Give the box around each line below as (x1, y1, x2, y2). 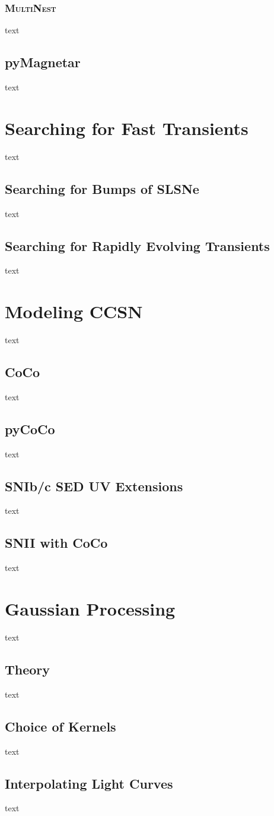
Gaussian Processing (5, 597, 176, 621)
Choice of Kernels (5, 717, 116, 735)
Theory (5, 660, 50, 678)
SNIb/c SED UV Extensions (5, 476, 183, 495)
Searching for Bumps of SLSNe (5, 179, 199, 197)
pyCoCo (5, 419, 55, 438)
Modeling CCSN (5, 299, 143, 324)
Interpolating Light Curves (5, 774, 173, 792)
